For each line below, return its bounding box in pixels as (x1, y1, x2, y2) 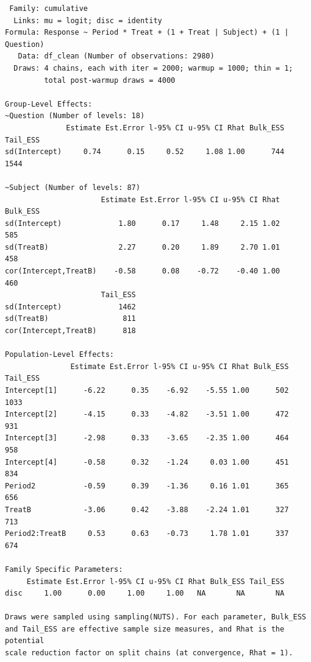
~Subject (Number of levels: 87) (5, 183, 140, 192)
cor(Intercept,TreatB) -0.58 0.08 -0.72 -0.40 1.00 (5, 267, 281, 276)
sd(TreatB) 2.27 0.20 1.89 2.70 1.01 (5, 242, 281, 252)
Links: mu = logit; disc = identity (13, 16, 162, 25)
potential (5, 636, 45, 646)
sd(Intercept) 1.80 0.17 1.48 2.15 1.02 (5, 219, 281, 228)
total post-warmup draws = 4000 (44, 76, 176, 85)
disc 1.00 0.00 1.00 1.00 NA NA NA (5, 589, 285, 598)
